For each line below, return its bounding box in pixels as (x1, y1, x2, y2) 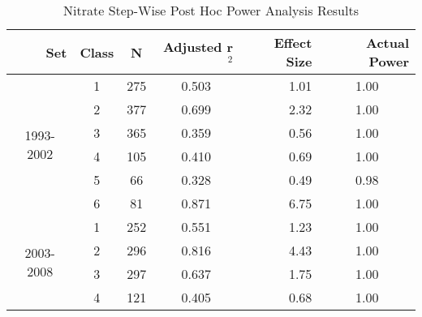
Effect (273, 33, 312, 52)
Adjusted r (162, 36, 234, 56)
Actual (366, 33, 409, 52)
